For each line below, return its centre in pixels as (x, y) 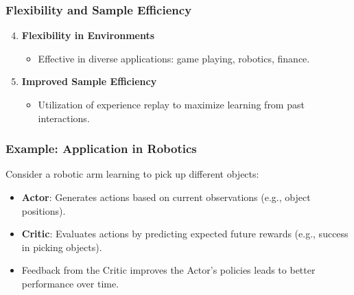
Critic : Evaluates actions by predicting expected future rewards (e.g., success (185, 234)
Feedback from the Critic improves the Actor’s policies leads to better (168, 270)
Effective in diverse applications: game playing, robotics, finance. (174, 58)
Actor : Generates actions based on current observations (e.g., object (166, 197)
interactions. (64, 118)
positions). (44, 210)
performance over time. (70, 283)
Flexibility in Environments (88, 35)
